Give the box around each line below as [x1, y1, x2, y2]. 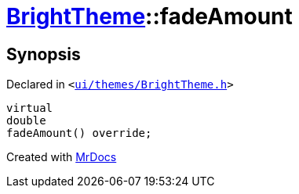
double [6, 114, 46, 128]
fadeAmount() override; [6, 127, 152, 140]
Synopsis [6, 44, 81, 64]
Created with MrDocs [6, 150, 117, 164]
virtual [6, 102, 53, 115]
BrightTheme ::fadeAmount [6, 3, 293, 30]
